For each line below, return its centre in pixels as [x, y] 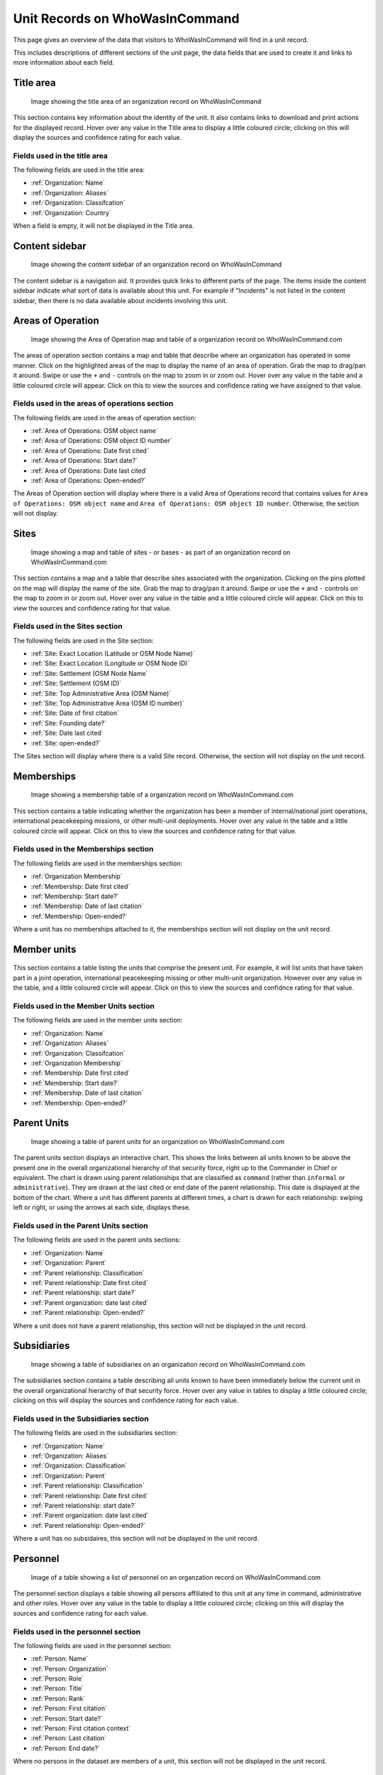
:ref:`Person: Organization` [70, 1668]
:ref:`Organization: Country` [71, 212]
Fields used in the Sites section [68, 626]
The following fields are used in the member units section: [98, 1020]
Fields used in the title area [60, 155]
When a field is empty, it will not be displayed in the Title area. [104, 226]
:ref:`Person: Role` [57, 1678]
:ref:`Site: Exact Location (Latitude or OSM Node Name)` [113, 654]
